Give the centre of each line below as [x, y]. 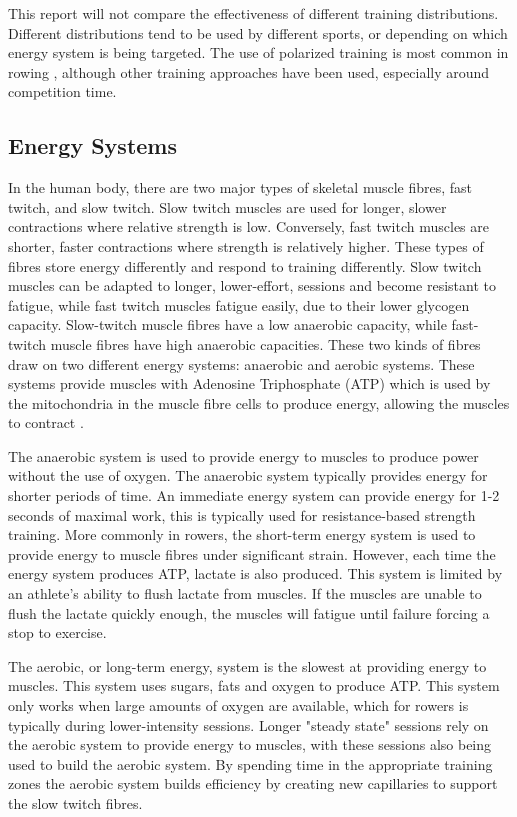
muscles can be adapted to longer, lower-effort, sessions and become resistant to [252, 285]
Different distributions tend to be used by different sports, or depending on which [258, 32]
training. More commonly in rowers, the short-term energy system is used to [242, 534]
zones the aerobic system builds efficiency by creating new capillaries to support [253, 783]
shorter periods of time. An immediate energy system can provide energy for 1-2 [254, 495]
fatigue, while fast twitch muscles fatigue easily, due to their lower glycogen [239, 304]
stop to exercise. [57, 632]
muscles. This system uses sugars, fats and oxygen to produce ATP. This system [254, 685]
